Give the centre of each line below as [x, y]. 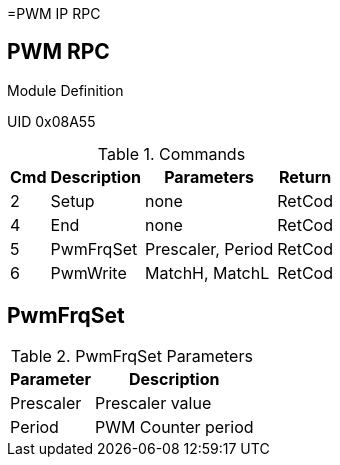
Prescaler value [153, 402]
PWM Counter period [174, 426]
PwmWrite [88, 272]
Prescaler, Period [209, 248]
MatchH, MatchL [207, 272]
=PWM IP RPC [54, 13]
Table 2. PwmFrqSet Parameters [131, 355]
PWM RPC [58, 52]
